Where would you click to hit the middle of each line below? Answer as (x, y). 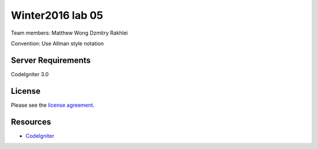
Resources (31, 122)
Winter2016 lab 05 (57, 15)
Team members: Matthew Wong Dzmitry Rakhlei (69, 33)
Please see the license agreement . (53, 105)
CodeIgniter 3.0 (30, 74)
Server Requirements (51, 60)
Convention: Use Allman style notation (57, 43)
